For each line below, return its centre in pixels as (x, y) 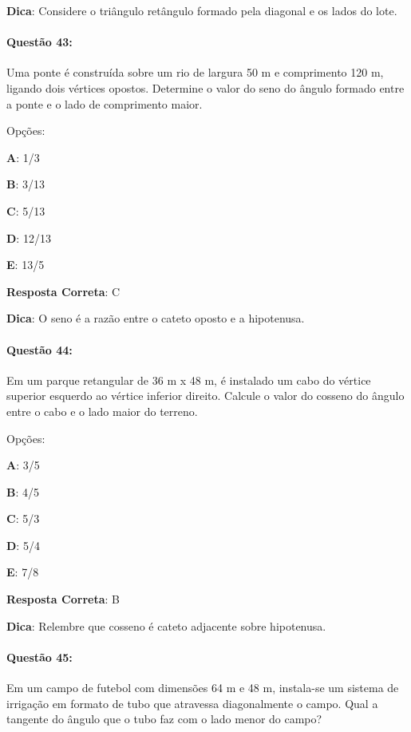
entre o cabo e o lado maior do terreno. (102, 411)
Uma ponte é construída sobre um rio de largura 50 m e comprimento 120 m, (195, 72)
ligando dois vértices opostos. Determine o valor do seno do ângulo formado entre (205, 87)
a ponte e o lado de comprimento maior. (105, 103)
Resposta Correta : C (63, 291)
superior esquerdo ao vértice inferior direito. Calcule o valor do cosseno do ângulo (205, 396)
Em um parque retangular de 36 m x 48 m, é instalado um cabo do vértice (189, 380)
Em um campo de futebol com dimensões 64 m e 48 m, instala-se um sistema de (203, 688)
